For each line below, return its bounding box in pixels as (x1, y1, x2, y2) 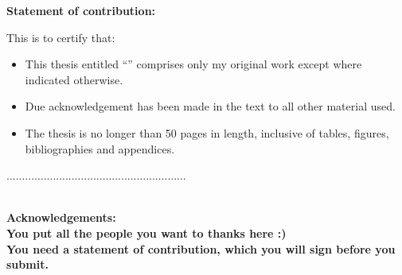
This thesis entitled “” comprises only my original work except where (25, 56, 362, 72)
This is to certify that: (6, 29, 115, 45)
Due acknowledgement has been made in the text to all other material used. (25, 98, 396, 114)
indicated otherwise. (25, 71, 123, 87)
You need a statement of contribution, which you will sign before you (6, 240, 396, 257)
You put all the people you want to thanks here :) (6, 224, 287, 241)
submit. (6, 256, 49, 273)
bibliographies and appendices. (25, 140, 175, 157)
